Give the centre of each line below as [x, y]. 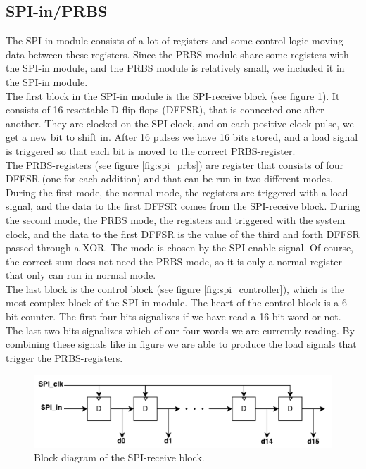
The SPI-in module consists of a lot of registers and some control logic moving [175, 40]
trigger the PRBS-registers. [64, 357]
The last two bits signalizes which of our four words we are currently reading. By [180, 330]
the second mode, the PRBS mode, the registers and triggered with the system [176, 219]
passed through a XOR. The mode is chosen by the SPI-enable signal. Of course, [180, 248]
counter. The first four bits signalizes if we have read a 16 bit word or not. [181, 317]
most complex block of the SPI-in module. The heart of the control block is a [172, 302]
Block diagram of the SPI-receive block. [119, 457]
